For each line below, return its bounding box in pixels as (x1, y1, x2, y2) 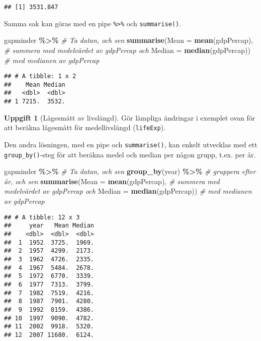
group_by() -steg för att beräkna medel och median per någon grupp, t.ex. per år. (4, 149, 256, 159)
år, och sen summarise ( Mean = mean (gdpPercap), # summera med (4, 176, 220, 186)
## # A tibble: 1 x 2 (4, 73, 76, 80)
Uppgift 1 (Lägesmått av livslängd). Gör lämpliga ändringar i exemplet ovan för (4, 112, 255, 123)
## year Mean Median (4, 222, 94, 230)
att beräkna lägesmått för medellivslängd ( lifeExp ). (4, 122, 166, 133)
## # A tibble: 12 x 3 (4, 213, 80, 221)
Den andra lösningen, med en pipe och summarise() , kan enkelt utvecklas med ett (4, 139, 257, 149)
